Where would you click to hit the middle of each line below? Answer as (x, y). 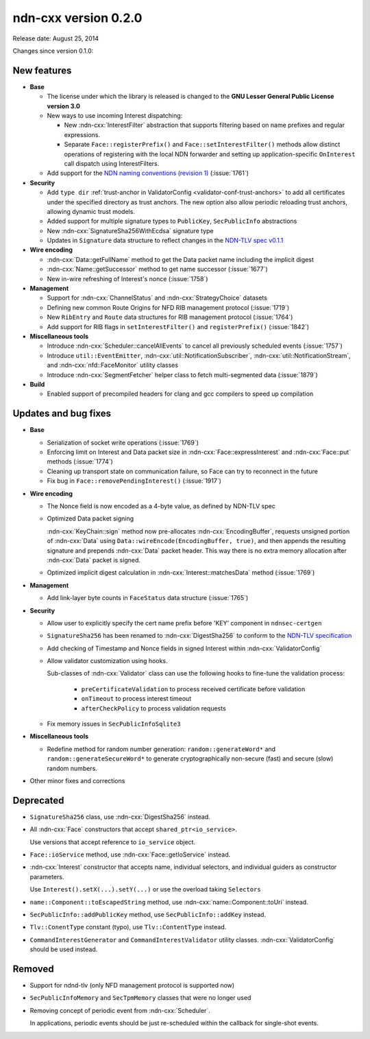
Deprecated (38, 800)
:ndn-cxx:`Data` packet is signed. (94, 560)
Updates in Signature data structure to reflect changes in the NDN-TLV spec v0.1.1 (165, 241)
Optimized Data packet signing (90, 518)
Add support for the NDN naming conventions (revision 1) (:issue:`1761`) (148, 173)
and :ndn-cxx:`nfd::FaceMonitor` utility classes (112, 365)
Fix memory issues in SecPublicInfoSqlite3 (114, 724)
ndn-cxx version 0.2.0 (77, 18)
